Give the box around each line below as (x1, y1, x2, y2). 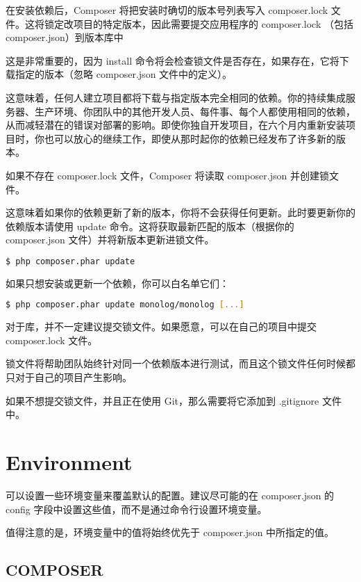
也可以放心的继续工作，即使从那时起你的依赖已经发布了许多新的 (44, 131, 336, 145)
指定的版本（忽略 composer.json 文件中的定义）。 (15, 67, 233, 81)
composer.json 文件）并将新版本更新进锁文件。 (6, 232, 215, 247)
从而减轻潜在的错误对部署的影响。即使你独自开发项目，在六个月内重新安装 (6, 118, 346, 132)
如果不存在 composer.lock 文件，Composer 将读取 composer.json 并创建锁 (6, 168, 329, 182)
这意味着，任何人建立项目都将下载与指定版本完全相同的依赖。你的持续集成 (6, 90, 346, 104)
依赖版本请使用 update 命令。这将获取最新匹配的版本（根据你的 (6, 218, 294, 233)
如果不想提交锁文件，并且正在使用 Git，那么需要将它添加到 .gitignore (6, 393, 319, 407)
